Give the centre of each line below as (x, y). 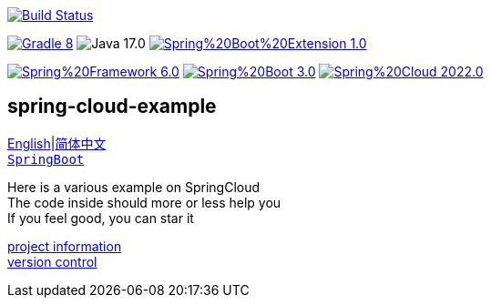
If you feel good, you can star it (101, 218)
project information (65, 246)
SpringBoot (46, 159)
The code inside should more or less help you (144, 202)
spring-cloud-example (112, 107)
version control (52, 261)
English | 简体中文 (57, 143)
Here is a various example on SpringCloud (134, 187)
